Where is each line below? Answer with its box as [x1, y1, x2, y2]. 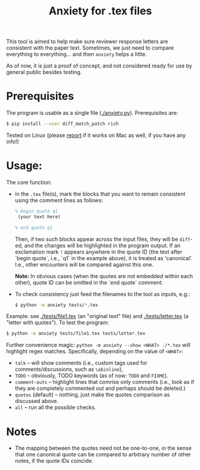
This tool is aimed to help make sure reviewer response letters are [6, 38, 168, 45]
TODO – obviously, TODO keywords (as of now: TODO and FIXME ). [14, 372, 168, 379]
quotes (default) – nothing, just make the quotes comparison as [14, 391, 170, 398]
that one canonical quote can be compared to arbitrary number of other [14, 451, 192, 458]
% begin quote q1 [14, 208, 59, 214]
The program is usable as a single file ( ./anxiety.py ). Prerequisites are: [6, 109, 179, 117]
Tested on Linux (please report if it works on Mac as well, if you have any [6, 132, 186, 139]
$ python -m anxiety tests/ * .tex [14, 302, 99, 308]
